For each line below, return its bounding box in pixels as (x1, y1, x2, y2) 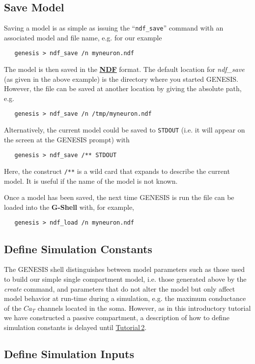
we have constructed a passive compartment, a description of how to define (4, 312, 229, 323)
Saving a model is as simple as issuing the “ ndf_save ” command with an (4, 23, 224, 33)
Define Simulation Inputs (4, 346, 134, 361)
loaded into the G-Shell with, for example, (4, 201, 135, 212)
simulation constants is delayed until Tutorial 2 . (4, 322, 147, 332)
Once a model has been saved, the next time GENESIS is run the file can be (4, 192, 234, 202)
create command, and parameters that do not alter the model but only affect (4, 283, 235, 294)
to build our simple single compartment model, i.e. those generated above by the (4, 273, 247, 284)
